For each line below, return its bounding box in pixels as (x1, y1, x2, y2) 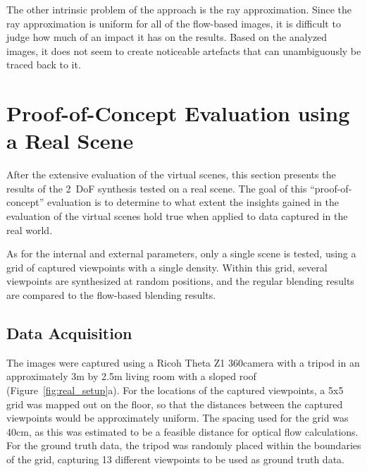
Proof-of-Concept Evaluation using (6, 99, 350, 128)
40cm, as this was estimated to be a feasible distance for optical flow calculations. (6, 424, 359, 439)
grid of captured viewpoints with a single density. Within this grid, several (6, 259, 328, 274)
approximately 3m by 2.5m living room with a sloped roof (6, 369, 256, 384)
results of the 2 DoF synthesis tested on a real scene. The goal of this (6, 181, 307, 195)
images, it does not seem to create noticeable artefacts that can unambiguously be (6, 43, 361, 58)
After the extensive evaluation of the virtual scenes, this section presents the (6, 167, 336, 182)
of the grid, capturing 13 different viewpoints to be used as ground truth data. (6, 451, 344, 466)
